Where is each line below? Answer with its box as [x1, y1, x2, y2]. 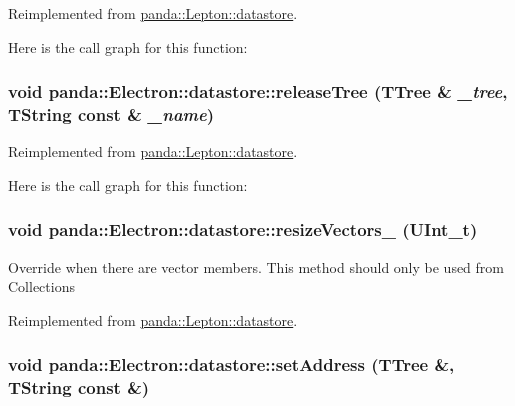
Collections [8, 276, 75, 297]
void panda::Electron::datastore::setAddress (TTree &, [8, 352, 455, 377]
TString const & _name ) [8, 102, 215, 127]
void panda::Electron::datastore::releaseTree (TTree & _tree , [8, 79, 508, 104]
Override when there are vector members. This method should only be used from [8, 256, 505, 277]
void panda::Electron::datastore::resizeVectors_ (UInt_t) [8, 217, 478, 242]
